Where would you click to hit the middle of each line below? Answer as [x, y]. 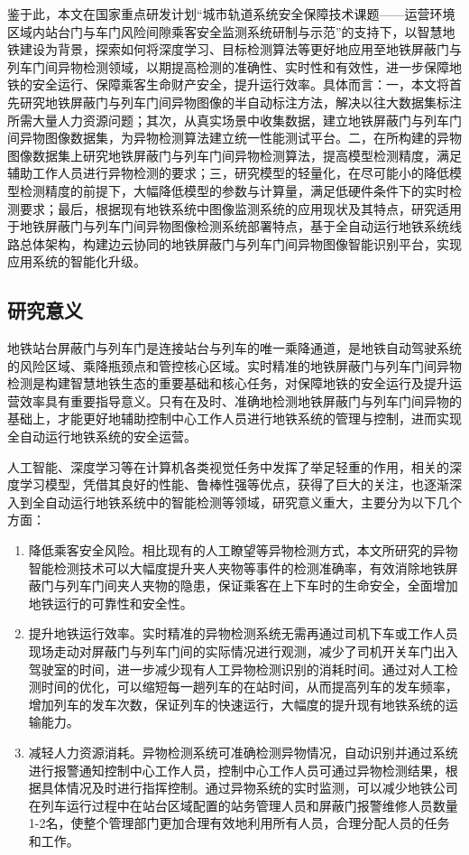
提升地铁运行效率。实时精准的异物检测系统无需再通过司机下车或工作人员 [243, 633]
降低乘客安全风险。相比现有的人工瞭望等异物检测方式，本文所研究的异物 [243, 550]
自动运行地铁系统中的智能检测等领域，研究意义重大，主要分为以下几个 [253, 502]
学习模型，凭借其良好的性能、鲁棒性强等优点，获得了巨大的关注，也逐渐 [234, 484]
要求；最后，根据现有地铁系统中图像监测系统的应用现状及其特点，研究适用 [240, 208]
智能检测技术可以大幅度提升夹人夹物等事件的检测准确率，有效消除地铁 [237, 567]
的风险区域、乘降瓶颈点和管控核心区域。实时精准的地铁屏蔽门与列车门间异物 [234, 365]
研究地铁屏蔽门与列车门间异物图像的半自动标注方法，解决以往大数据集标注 [240, 102]
